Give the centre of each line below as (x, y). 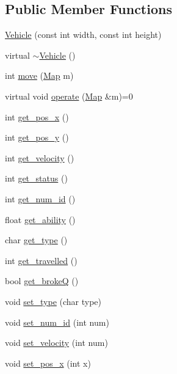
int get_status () (36, 178)
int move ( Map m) (39, 75)
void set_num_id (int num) (57, 322)
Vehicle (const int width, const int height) (83, 35)
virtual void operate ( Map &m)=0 (69, 96)
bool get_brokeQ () (42, 281)
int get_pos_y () (37, 137)
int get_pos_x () (37, 116)
